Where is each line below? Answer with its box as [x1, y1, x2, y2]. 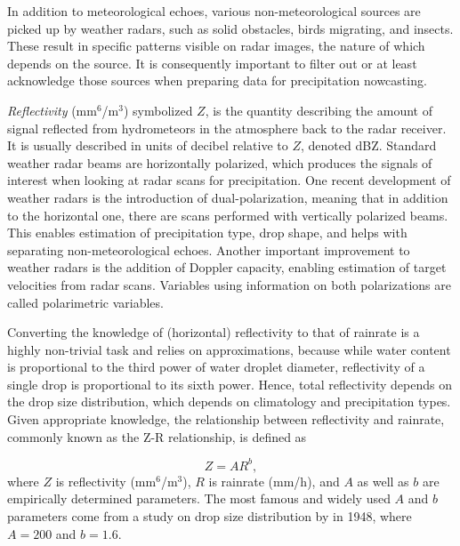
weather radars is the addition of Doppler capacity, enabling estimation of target [7, 258, 447, 277]
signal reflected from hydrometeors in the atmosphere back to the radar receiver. [7, 118, 447, 137]
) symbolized [123, 100, 193, 119]
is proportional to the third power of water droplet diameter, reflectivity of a [7, 357, 425, 376]
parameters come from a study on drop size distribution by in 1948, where [7, 506, 412, 525]
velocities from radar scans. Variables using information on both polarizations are [7, 275, 451, 293]
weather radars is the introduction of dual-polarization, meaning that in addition [7, 188, 448, 206]
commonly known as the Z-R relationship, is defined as [7, 427, 307, 446]
